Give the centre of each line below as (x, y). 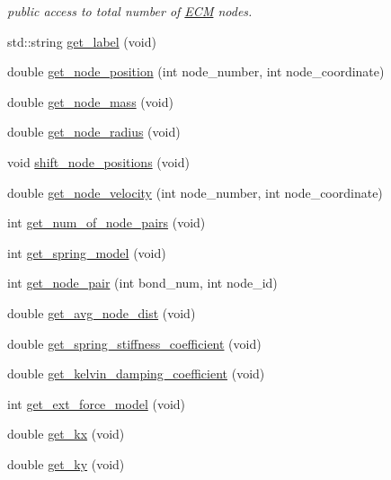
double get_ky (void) (66, 463)
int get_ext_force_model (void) (97, 403)
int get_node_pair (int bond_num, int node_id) (142, 283)
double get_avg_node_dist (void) (102, 312)
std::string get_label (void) (82, 41)
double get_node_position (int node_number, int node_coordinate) (196, 71)
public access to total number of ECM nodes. (130, 11)
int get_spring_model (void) (87, 252)
